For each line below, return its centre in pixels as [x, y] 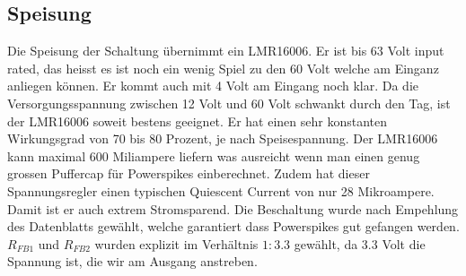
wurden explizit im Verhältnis [176, 243]
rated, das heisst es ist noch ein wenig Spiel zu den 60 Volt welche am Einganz [223, 68]
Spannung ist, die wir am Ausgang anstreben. [132, 261]
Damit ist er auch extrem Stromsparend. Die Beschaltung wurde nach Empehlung [233, 208]
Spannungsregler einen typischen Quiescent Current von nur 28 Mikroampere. [221, 190]
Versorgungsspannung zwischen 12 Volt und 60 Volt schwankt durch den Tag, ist [229, 103]
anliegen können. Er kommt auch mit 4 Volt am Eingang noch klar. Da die [213, 86]
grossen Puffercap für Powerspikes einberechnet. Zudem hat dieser [189, 173]
